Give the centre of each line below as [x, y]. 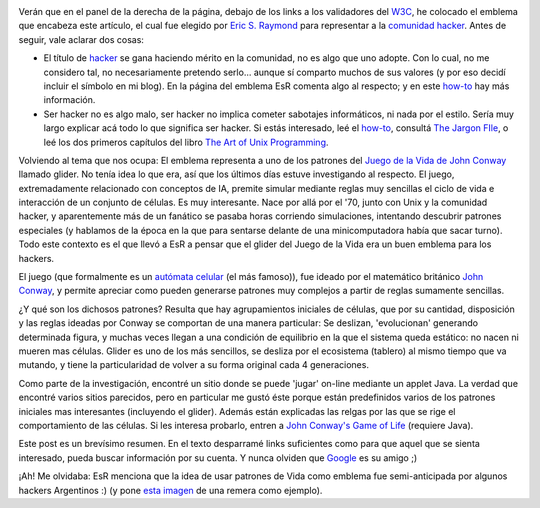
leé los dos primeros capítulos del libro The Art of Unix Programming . [186, 142]
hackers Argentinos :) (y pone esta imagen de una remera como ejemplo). [170, 490]
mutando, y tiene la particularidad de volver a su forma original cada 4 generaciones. [194, 365]
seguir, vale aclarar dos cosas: [81, 39]
